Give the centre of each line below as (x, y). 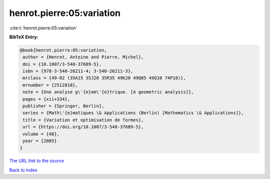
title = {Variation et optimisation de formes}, (83, 120)
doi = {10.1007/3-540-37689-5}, (62, 64)
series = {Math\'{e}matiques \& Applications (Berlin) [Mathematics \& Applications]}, (133, 113)
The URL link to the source (37, 161)
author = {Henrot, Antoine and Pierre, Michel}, (83, 57)
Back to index (23, 170)
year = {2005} (40, 141)
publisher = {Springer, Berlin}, (63, 106)
